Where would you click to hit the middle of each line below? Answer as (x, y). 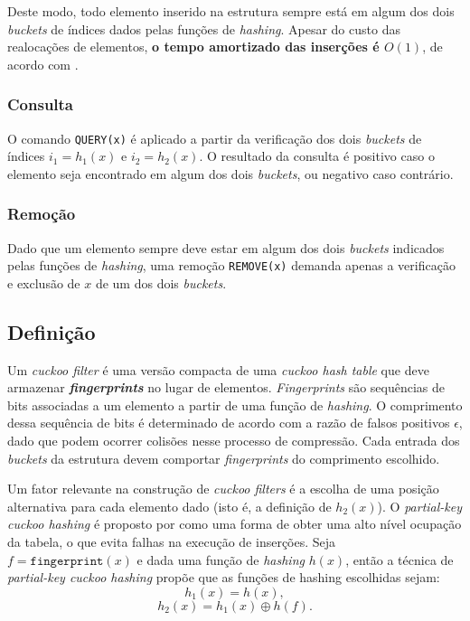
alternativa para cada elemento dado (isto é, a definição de (169, 506)
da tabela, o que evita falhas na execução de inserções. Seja (172, 542)
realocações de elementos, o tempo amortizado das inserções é (193, 47)
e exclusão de (44, 282)
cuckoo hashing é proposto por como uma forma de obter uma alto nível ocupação (235, 524)
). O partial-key (420, 506)
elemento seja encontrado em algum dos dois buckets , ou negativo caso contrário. (230, 173)
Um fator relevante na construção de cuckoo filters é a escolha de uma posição (223, 489)
